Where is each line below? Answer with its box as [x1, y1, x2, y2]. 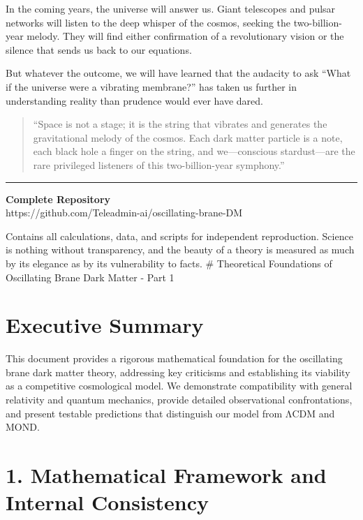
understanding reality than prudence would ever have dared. [6, 93, 263, 107]
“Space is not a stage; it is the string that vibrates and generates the [33, 117, 327, 131]
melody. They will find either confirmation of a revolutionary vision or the [27, 29, 344, 43]
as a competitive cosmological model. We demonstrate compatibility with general [6, 378, 353, 393]
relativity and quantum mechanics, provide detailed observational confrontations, [6, 392, 353, 406]
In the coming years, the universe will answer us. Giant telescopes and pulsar [6, 1, 336, 15]
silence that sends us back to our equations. [6, 42, 192, 57]
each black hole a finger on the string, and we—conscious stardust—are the [33, 144, 355, 158]
